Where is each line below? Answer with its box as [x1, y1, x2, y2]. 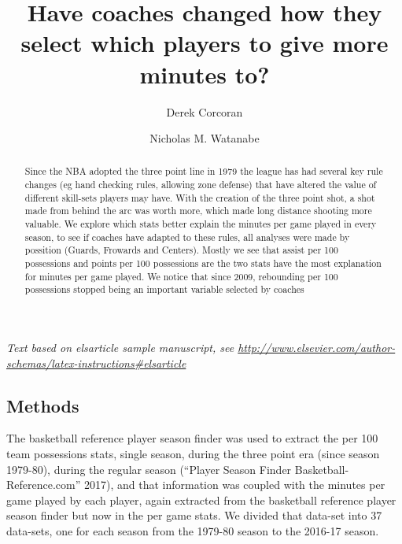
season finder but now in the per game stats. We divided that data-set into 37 [6, 507, 382, 524]
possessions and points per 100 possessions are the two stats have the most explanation [24, 257, 382, 270]
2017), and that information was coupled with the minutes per [83, 476, 385, 493]
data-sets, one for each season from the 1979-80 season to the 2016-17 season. [6, 523, 379, 538]
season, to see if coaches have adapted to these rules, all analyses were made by [24, 230, 350, 243]
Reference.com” [6, 476, 81, 493]
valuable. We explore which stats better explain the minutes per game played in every [24, 217, 377, 231]
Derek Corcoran [166, 103, 243, 120]
